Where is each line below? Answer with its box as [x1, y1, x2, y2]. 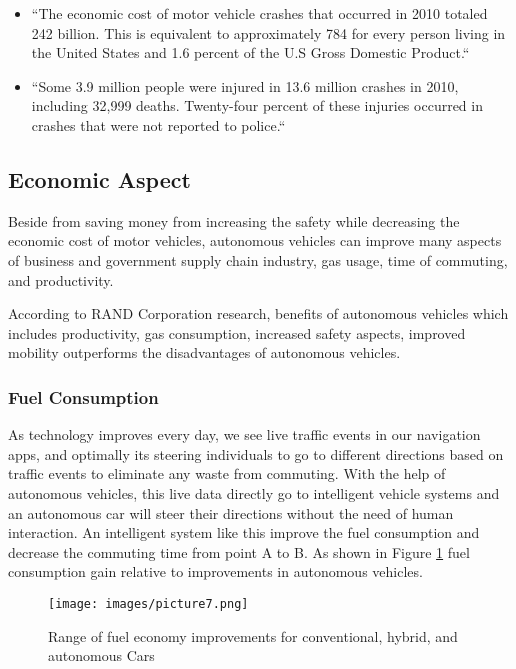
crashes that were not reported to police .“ [31, 114, 286, 135]
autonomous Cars [48, 645, 155, 666]
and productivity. [8, 269, 114, 290]
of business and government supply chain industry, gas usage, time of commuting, [8, 249, 508, 270]
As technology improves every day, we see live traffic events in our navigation [8, 424, 481, 445]
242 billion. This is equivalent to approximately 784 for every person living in [31, 22, 506, 43]
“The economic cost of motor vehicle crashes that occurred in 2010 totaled [31, 3, 488, 23]
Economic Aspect [8, 163, 191, 194]
